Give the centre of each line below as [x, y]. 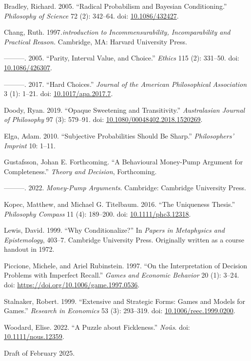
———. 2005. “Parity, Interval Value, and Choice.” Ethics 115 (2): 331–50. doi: [122, 58]
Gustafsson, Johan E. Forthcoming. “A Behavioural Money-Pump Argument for [124, 162]
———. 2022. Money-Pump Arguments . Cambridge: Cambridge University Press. [125, 188]
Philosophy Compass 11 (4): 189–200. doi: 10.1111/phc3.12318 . [97, 213]
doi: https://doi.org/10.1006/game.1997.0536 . [72, 285]
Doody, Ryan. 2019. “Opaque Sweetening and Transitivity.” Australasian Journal [125, 110]
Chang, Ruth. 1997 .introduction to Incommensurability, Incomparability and [117, 32]
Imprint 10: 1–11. [30, 145]
